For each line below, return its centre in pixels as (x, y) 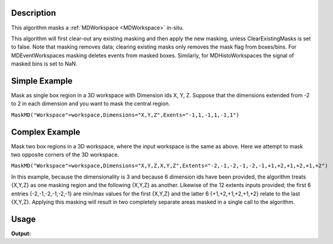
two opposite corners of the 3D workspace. (65, 155)
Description (34, 13)
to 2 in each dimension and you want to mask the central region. (91, 104)
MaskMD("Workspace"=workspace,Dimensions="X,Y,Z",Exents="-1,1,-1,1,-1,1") (125, 115)
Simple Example (42, 81)
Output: (21, 233)
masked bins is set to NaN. (44, 64)
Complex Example (46, 132)
